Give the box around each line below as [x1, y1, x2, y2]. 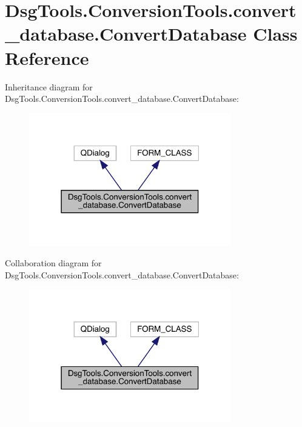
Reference [5, 45, 89, 70]
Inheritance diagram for [5, 80, 93, 93]
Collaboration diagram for [5, 257, 102, 269]
